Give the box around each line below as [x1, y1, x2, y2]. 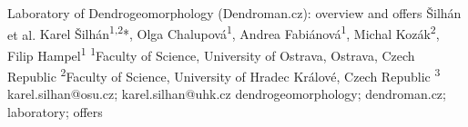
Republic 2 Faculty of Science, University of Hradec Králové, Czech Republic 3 [7, 64, 441, 85]
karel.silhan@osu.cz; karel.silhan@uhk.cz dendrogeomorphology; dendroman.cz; [7, 84, 446, 103]
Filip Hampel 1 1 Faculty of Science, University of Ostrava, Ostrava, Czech [7, 43, 415, 64]
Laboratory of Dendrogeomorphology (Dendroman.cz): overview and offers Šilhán [7, 4, 462, 22]
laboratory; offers [7, 102, 103, 121]
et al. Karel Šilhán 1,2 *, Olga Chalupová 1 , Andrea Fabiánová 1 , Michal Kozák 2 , [7, 22, 440, 44]
